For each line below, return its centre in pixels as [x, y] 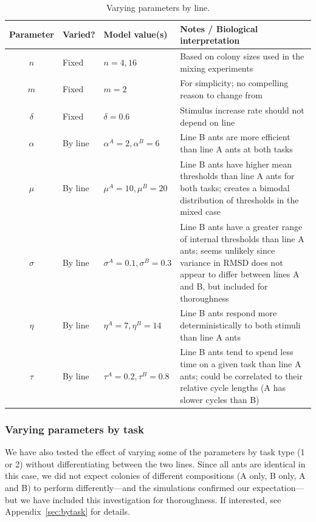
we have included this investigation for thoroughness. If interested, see [151, 499]
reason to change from [221, 95]
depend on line [208, 122]
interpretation [210, 40]
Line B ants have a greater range [241, 226]
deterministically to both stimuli [240, 325]
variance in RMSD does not [232, 262]
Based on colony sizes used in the [242, 56]
